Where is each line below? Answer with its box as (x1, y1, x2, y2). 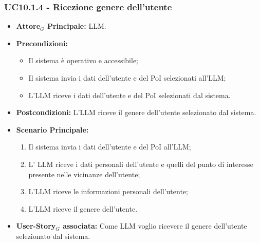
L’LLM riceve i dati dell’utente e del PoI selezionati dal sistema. (28, 89, 231, 100)
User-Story (16, 220, 56, 231)
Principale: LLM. (47, 21, 106, 31)
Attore (16, 21, 41, 31)
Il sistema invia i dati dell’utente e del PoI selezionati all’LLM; (28, 72, 226, 83)
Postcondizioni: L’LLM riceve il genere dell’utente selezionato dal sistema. (16, 107, 256, 118)
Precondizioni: (16, 38, 68, 48)
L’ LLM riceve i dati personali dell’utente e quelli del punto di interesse (28, 158, 253, 169)
